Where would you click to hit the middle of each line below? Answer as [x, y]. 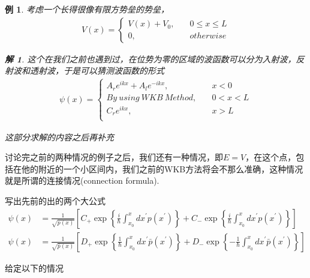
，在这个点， [271, 157]
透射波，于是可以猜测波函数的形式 [97, 71]
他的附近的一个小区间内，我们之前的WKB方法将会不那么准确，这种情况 [162, 168]
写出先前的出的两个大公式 [55, 200]
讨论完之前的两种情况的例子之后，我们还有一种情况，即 [114, 157]
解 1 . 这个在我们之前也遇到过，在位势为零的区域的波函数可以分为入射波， [151, 59]
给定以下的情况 [34, 267]
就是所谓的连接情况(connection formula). [82, 180]
